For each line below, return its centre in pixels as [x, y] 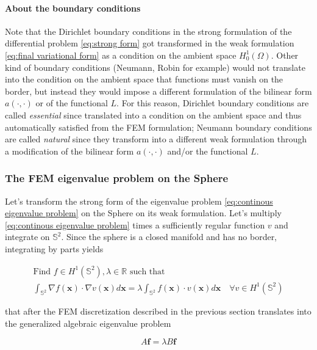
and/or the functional [208, 151]
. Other [285, 55]
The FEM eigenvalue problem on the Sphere [117, 178]
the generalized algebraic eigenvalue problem [88, 323]
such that [147, 272]
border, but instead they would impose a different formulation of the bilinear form [158, 91]
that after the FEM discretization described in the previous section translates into [158, 311]
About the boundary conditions [73, 8]
